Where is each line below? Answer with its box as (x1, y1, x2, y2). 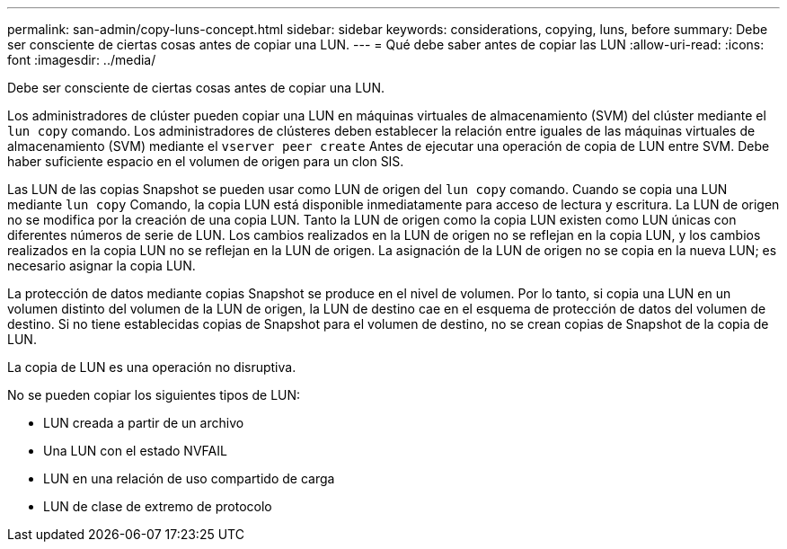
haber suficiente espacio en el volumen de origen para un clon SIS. (7, 154, 404, 169)
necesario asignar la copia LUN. (7, 258, 196, 273)
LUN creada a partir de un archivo (43, 415, 244, 430)
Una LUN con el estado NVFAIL (43, 443, 227, 458)
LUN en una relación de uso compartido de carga (43, 471, 335, 486)
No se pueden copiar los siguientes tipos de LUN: (7, 387, 301, 403)
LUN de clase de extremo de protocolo (43, 499, 272, 514)
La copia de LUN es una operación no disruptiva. (7, 359, 296, 375)
